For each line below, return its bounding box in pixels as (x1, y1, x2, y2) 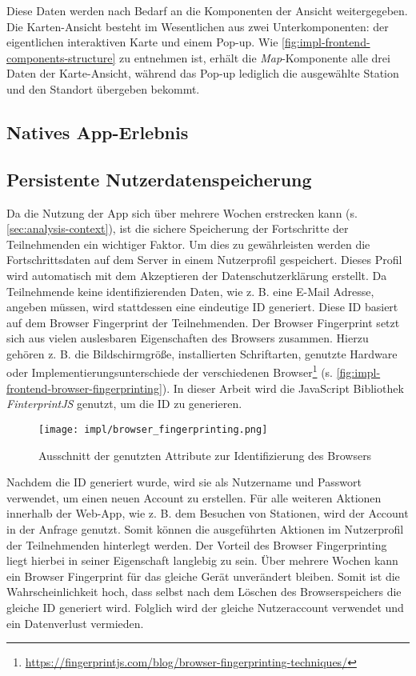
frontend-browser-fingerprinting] (6, 379, 162, 396)
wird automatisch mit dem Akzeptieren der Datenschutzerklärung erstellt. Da (6, 266, 387, 283)
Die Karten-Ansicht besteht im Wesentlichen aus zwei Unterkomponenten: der (6, 18, 389, 34)
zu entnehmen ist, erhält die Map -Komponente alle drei (119, 49, 390, 66)
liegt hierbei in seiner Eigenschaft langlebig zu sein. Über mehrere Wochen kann (6, 552, 398, 569)
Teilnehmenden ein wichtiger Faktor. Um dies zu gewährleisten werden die (6, 235, 370, 252)
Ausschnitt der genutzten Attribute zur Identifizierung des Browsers (38, 446, 372, 463)
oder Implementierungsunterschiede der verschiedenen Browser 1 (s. (6, 362, 334, 381)
